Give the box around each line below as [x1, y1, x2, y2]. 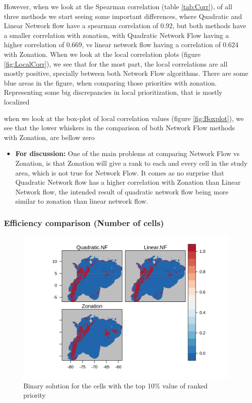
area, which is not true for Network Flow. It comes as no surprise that [15, 167, 224, 177]
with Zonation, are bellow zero [4, 132, 95, 142]
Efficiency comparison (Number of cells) [4, 216, 164, 228]
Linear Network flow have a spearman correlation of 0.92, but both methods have [4, 20, 246, 31]
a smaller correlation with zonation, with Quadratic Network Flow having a [4, 30, 229, 40]
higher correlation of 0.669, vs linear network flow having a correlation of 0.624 [4, 39, 238, 50]
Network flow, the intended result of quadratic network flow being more [15, 186, 229, 196]
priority [23, 390, 46, 400]
